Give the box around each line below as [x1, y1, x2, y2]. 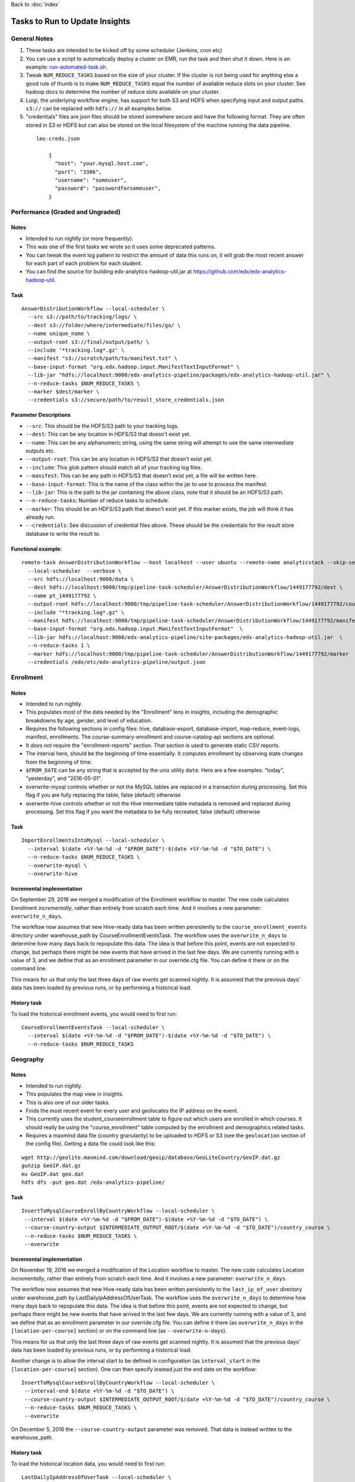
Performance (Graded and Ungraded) [11, 207, 121, 216]
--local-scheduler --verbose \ [27, 567, 121, 574]
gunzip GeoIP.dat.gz [21, 1162, 81, 1169]
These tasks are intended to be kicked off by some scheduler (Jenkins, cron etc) [25, 47, 222, 54]
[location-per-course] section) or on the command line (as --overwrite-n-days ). [11, 1327, 227, 1334]
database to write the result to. [25, 530, 101, 537]
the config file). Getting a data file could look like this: [25, 1140, 156, 1147]
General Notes [11, 34, 53, 43]
